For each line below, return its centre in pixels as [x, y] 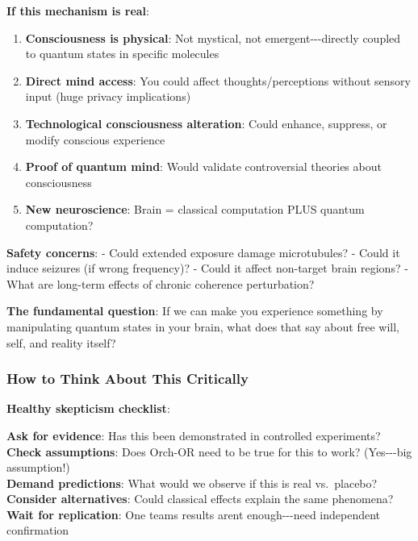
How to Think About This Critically [127, 379]
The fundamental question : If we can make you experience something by [195, 311]
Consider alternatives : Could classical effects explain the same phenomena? [200, 499]
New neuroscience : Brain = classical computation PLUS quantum [195, 209]
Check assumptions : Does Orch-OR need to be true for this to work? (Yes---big [209, 451]
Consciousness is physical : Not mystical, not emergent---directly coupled [213, 37]
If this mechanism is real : [78, 10]
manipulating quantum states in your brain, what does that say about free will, [203, 326]
